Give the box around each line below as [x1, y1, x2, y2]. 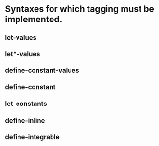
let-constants [5, 100, 47, 108]
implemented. [5, 14, 63, 25]
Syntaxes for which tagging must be [5, 3, 155, 15]
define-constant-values [5, 66, 79, 75]
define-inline [5, 116, 45, 125]
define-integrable [5, 133, 60, 141]
